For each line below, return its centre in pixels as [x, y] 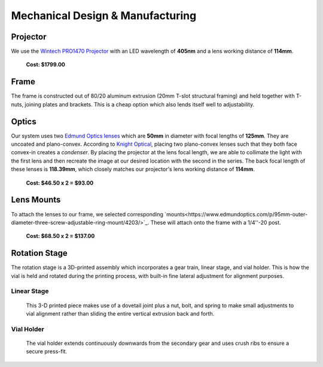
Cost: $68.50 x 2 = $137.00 [60, 236]
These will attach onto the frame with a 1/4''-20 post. [216, 222]
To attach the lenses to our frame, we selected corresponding [87, 214]
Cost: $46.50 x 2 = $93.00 [60, 183]
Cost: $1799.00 [46, 65]
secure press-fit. [47, 351]
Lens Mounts [36, 200]
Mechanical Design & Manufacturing [104, 16]
